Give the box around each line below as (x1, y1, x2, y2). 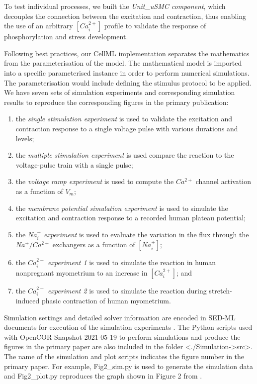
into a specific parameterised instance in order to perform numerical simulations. (4, 67, 250, 78)
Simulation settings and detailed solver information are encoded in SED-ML (4, 312, 236, 322)
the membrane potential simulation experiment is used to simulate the (15, 202, 228, 213)
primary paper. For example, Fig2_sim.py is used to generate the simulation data (4, 361, 254, 371)
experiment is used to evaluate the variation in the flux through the (43, 229, 249, 239)
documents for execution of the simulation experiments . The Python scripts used (4, 322, 253, 332)
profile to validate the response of (104, 20, 206, 31)
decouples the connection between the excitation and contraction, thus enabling (4, 10, 247, 21)
